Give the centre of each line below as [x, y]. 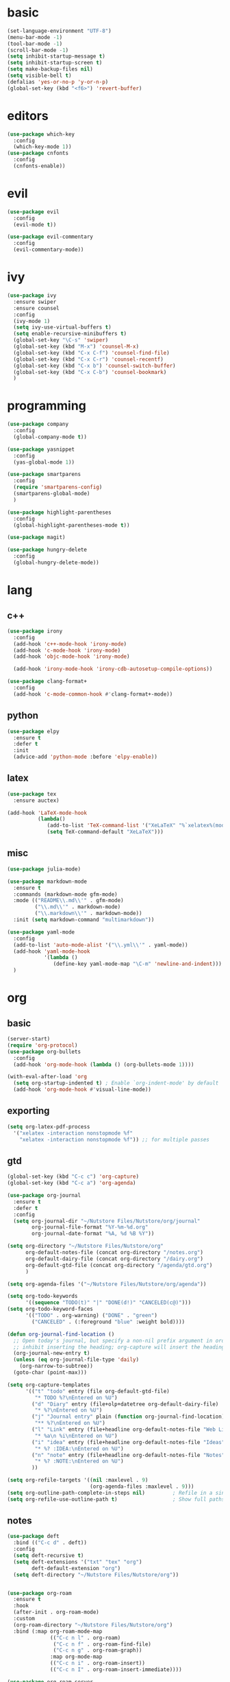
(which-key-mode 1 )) [42, 147]
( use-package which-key [41, 134]
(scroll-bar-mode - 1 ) [38, 50]
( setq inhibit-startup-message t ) [56, 56]
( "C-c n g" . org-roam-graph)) [98, 1650]
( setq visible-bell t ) [39, 76]
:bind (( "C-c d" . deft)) [50, 1543]
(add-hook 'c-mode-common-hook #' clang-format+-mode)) [93, 694]
